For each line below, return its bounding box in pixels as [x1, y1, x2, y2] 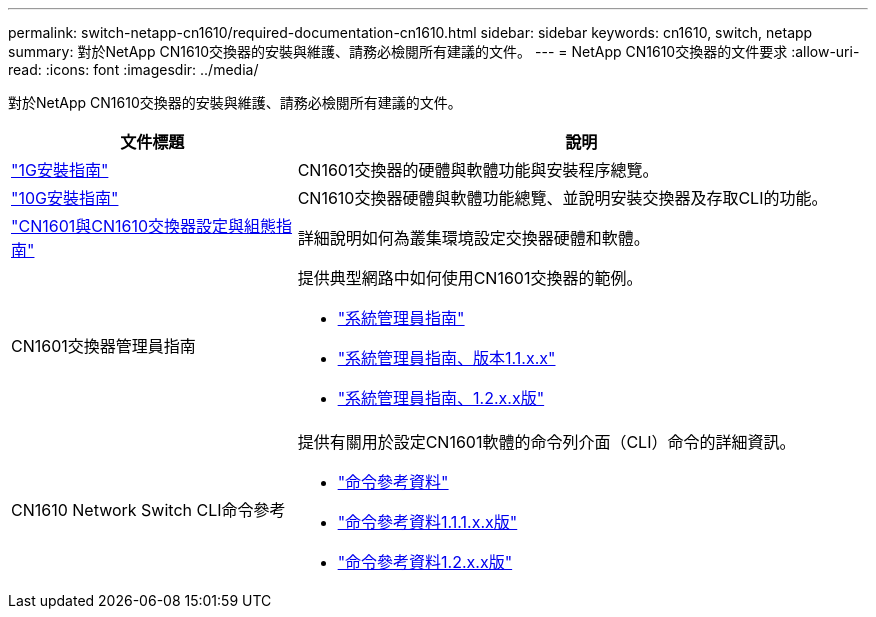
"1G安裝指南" [11, 160, 109, 180]
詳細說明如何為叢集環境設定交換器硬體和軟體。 [297, 228, 650, 248]
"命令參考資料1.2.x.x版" [337, 552, 513, 572]
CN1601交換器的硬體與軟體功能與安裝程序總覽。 [297, 160, 659, 180]
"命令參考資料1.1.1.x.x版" [337, 512, 518, 532]
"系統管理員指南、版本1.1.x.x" [337, 348, 556, 368]
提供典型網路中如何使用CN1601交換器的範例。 [297, 268, 643, 288]
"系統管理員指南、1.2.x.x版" [337, 388, 545, 408]
